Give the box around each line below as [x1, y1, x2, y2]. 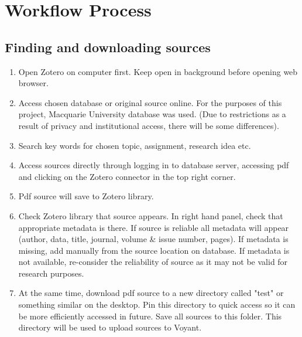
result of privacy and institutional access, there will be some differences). [18, 119, 279, 131]
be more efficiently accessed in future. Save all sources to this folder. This [18, 309, 282, 322]
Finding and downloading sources [5, 38, 211, 56]
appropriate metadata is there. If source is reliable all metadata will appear [18, 221, 289, 233]
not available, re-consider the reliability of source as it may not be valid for [18, 256, 288, 268]
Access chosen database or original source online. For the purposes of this [18, 96, 282, 108]
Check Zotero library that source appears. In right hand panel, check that [18, 209, 283, 222]
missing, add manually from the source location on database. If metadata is [18, 244, 290, 256]
